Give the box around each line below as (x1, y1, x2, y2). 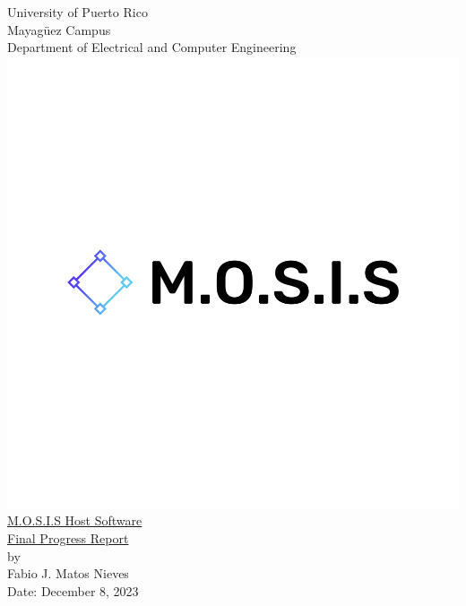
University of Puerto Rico (7, 3, 148, 21)
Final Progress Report (7, 528, 129, 547)
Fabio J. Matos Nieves (7, 564, 129, 583)
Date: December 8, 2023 (7, 581, 139, 600)
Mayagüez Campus (7, 20, 111, 39)
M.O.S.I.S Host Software (7, 511, 142, 530)
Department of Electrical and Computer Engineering (7, 38, 297, 56)
